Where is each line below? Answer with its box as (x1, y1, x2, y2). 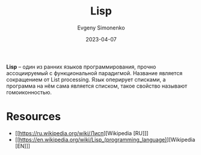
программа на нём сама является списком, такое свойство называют (6, 82, 188, 90)
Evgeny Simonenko (77, 24, 125, 31)
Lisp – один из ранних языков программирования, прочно (6, 63, 156, 70)
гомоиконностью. (6, 88, 52, 96)
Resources (6, 110, 61, 124)
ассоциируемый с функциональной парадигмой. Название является (6, 69, 182, 76)
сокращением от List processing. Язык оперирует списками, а (6, 76, 166, 83)
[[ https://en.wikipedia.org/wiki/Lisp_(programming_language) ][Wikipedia (14, 136, 196, 143)
